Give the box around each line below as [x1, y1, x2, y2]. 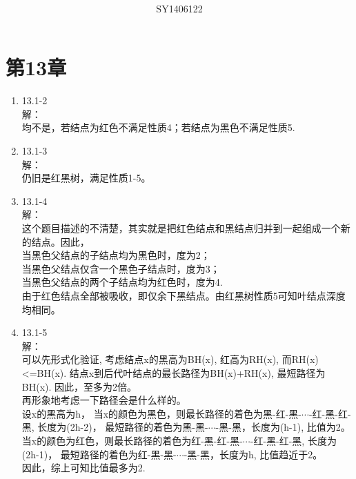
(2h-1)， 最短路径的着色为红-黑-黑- [21, 447, 177, 461]
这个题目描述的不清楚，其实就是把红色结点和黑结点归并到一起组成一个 [21, 221, 341, 235]
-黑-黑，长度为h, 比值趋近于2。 [184, 447, 323, 461]
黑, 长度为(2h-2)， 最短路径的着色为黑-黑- [21, 420, 208, 434]
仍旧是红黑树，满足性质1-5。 [21, 170, 151, 185]
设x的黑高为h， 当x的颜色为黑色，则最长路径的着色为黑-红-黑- [21, 406, 302, 420]
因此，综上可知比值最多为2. [21, 460, 146, 475]
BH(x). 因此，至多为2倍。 [21, 379, 137, 393]
